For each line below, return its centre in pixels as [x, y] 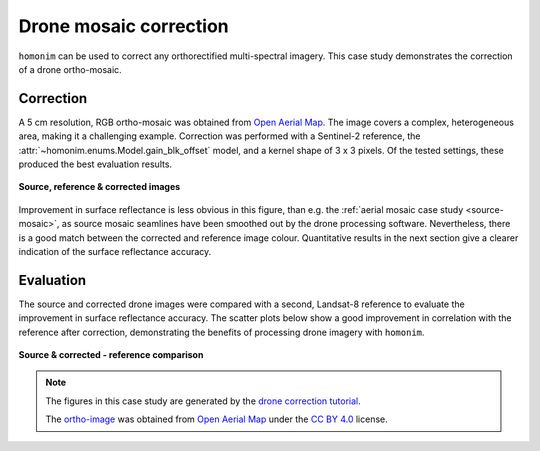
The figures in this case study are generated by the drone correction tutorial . [203, 401]
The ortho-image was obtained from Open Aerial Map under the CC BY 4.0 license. [217, 419]
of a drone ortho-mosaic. [70, 69]
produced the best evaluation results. [95, 164]
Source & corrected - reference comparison [111, 355]
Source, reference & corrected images [99, 187]
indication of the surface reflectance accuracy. [115, 251]
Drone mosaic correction [123, 26]
